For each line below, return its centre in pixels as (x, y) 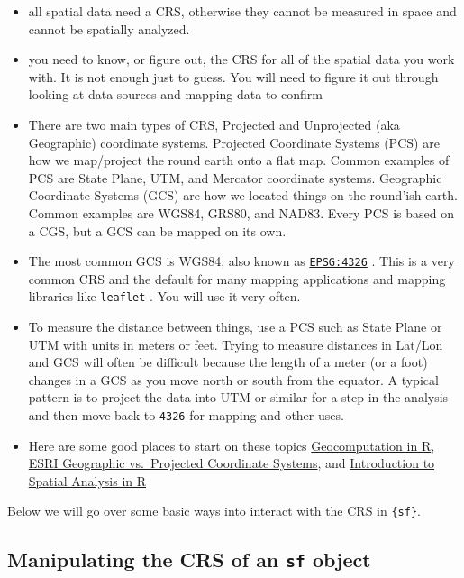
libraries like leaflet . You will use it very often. (164, 296)
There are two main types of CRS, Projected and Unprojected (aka (214, 124)
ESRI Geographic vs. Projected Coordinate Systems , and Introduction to (232, 463)
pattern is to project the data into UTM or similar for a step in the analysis (238, 397)
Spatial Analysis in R (87, 480)
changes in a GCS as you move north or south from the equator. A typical (233, 379)
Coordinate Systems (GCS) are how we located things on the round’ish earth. (243, 195)
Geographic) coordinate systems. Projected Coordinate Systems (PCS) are (234, 142)
